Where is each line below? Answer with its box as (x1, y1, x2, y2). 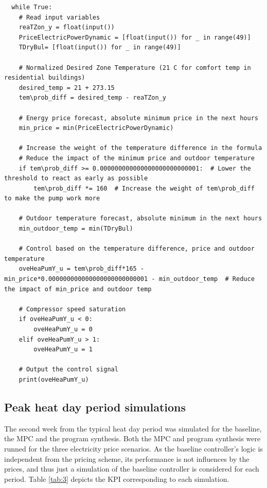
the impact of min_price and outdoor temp (4, 285, 152, 293)
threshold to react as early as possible (4, 175, 148, 182)
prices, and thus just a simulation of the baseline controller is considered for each (4, 463, 259, 474)
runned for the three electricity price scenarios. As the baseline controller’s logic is (4, 443, 263, 454)
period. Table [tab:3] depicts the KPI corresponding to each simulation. (4, 473, 229, 484)
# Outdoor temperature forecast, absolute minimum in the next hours (19, 215, 262, 222)
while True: (11, 4, 52, 11)
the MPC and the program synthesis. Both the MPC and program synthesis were (4, 433, 261, 444)
